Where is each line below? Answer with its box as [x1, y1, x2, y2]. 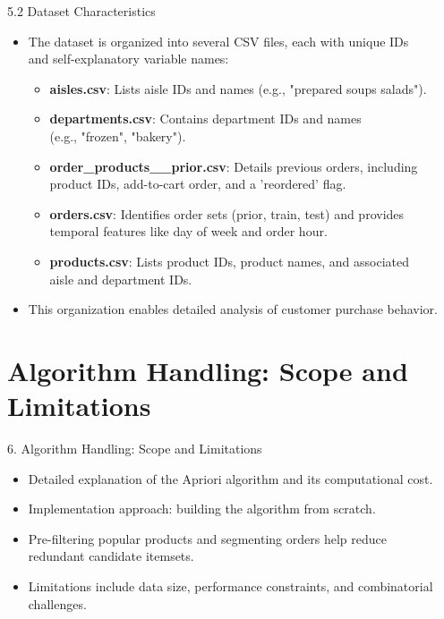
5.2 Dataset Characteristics [7, 2, 156, 20]
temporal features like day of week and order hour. [49, 222, 328, 241]
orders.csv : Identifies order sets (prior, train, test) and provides [49, 204, 405, 223]
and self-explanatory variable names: [28, 49, 229, 68]
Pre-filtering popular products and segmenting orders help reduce [28, 529, 387, 547]
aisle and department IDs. [49, 269, 192, 288]
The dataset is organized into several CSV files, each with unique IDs [28, 31, 409, 50]
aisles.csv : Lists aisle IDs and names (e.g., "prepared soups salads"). [49, 79, 427, 98]
